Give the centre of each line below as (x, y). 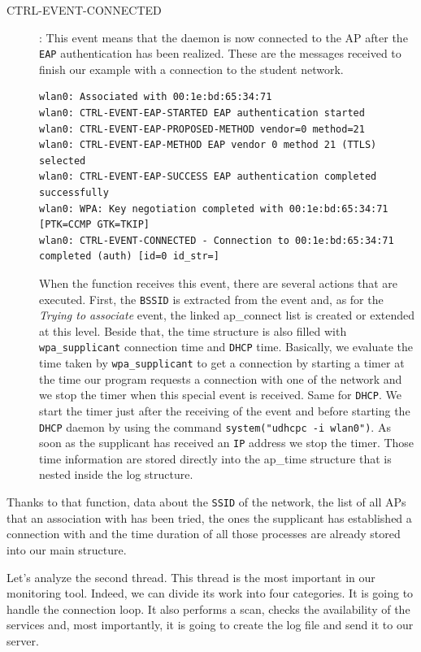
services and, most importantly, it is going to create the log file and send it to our (210, 625)
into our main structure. (67, 549)
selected (63, 161)
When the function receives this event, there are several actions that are (219, 283)
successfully (74, 193)
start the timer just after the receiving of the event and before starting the (225, 410)
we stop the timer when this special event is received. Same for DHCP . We (220, 395)
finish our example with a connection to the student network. (191, 69)
